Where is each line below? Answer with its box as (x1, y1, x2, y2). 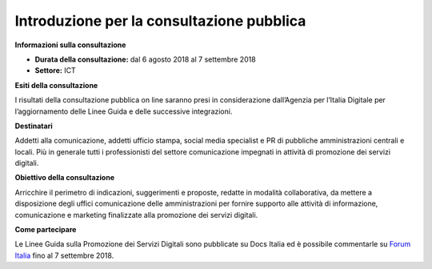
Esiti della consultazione (14, 80, 98, 90)
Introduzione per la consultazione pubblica (14, 12, 306, 30)
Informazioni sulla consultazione (14, 40, 126, 50)
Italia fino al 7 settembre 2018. (14, 251, 114, 260)
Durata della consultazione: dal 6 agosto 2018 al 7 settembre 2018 (34, 54, 256, 64)
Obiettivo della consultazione (14, 173, 115, 183)
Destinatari (14, 121, 53, 130)
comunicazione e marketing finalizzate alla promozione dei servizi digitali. (14, 210, 258, 219)
